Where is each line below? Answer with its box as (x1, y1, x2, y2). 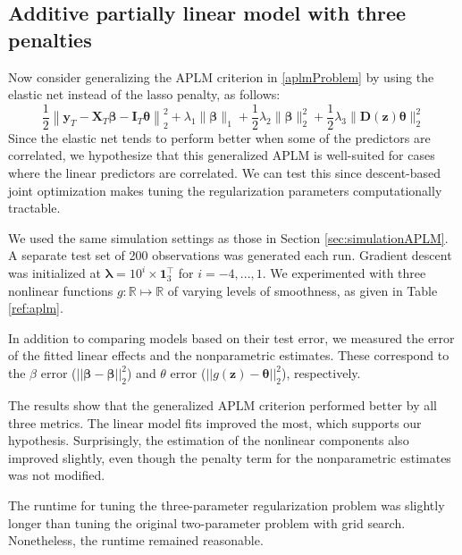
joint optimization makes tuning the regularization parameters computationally (8, 181, 442, 199)
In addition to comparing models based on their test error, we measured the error (8, 328, 455, 347)
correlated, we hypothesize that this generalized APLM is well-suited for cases (8, 146, 435, 164)
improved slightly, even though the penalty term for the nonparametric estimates (8, 448, 451, 467)
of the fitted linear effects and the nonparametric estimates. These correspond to (8, 346, 449, 365)
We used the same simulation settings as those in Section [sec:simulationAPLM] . (8, 228, 449, 247)
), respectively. (281, 364, 361, 383)
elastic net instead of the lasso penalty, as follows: (8, 85, 281, 104)
